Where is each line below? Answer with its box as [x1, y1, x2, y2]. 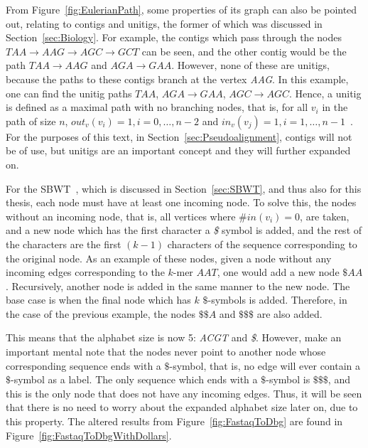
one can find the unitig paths [6, 85, 132, 100]
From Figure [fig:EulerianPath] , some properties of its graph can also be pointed [6, 2, 357, 16]
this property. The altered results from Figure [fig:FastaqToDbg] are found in [6, 414, 343, 429]
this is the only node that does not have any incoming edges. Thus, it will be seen [6, 385, 362, 400]
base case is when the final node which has [6, 292, 191, 307]
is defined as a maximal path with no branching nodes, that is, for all [6, 100, 308, 114]
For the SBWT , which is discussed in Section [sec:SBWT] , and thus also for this [6, 181, 362, 196]
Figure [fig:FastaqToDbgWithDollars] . [6, 427, 172, 442]
